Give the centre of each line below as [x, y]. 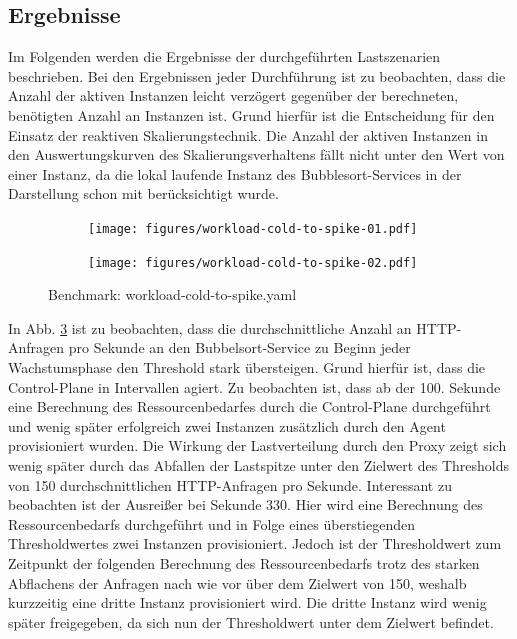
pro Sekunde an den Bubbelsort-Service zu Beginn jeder [239, 347]
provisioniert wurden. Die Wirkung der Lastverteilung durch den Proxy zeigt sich [257, 445]
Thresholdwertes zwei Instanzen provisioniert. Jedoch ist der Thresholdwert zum [255, 543]
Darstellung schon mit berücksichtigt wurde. [143, 193]
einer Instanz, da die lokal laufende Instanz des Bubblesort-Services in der [235, 173]
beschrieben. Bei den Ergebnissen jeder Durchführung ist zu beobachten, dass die [257, 75]
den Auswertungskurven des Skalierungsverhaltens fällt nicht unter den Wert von [256, 154]
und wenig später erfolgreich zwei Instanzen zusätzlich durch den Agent [227, 425]
